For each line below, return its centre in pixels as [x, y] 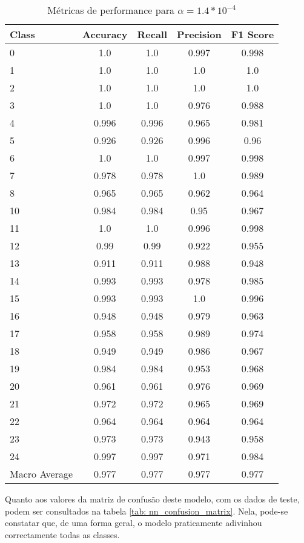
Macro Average [41, 474]
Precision [199, 34]
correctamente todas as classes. [62, 534]
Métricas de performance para [111, 10]
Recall [152, 34]
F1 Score [253, 34]
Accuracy [105, 34]
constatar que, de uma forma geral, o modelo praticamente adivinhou [134, 523]
